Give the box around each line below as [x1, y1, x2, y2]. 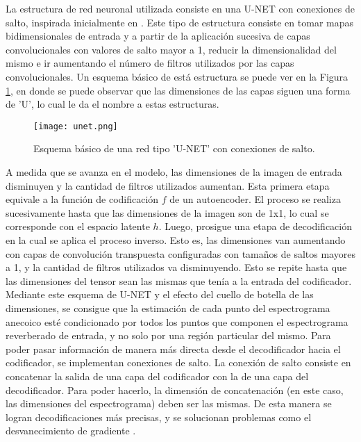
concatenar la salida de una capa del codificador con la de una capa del [6, 368, 309, 383]
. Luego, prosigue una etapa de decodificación [158, 219, 352, 234]
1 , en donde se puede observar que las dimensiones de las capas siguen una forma [6, 83, 351, 97]
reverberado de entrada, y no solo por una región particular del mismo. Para [6, 328, 331, 343]
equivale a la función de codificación [6, 192, 159, 206]
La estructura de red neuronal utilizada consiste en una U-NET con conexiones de [6, 1, 355, 15]
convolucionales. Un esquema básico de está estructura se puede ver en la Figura [6, 69, 349, 83]
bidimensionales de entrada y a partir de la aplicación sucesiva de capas [6, 28, 310, 43]
